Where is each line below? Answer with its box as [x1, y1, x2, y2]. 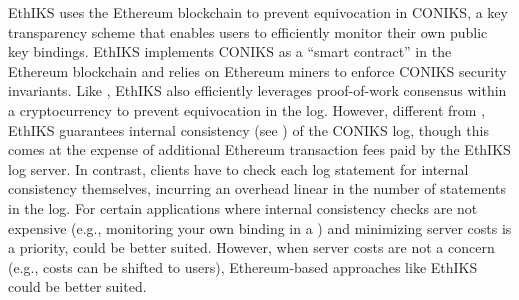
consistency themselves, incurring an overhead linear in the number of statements [8, 178, 507, 199]
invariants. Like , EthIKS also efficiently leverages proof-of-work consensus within [8, 80, 507, 101]
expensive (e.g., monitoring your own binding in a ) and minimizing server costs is [8, 217, 512, 238]
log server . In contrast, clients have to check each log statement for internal [8, 158, 469, 179]
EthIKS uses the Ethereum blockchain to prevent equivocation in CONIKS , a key [8, 2, 508, 22]
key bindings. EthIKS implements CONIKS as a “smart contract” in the [8, 41, 452, 62]
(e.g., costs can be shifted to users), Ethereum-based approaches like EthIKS [8, 256, 478, 277]
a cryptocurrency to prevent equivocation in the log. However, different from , [8, 99, 486, 120]
